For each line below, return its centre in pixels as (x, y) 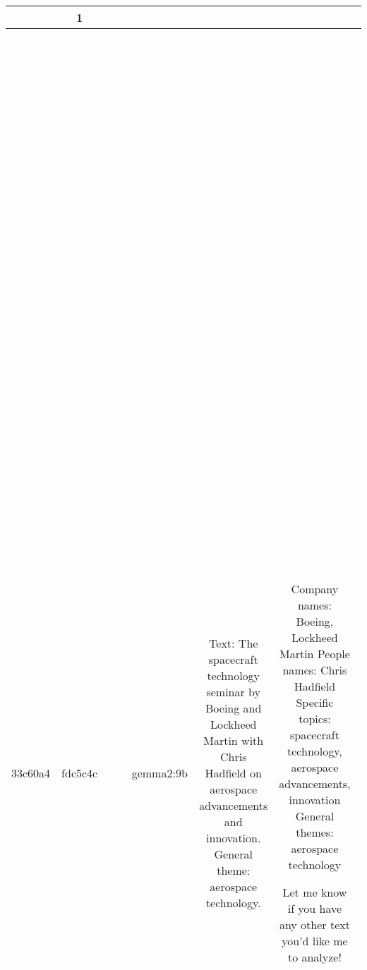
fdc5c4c (80, 772)
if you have (315, 908)
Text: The (234, 643)
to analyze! (314, 957)
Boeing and (234, 708)
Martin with (234, 740)
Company (315, 588)
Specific (315, 702)
